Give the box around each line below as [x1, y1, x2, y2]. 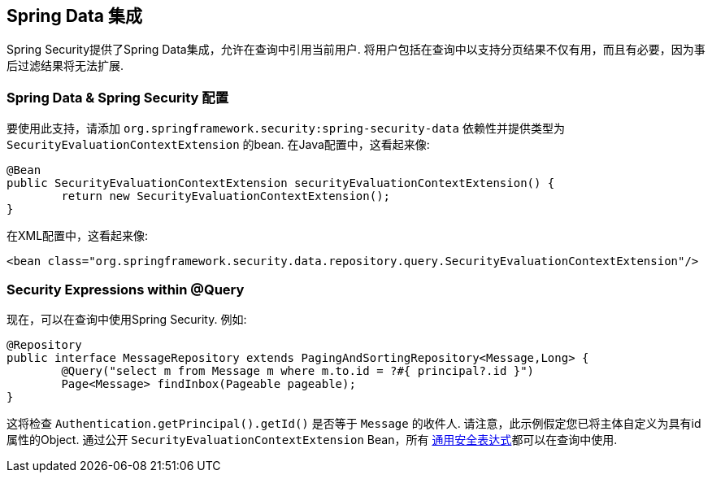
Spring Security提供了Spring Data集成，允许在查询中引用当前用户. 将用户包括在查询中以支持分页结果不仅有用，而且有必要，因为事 [7, 42, 705, 57]
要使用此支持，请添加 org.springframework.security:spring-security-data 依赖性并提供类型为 [7, 121, 565, 136]
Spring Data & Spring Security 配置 [7, 89, 229, 106]
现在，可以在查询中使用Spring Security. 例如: [7, 311, 247, 326]
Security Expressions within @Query [7, 281, 245, 298]
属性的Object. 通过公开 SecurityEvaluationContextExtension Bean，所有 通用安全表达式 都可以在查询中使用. [7, 432, 618, 446]
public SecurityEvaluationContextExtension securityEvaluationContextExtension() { [7, 176, 555, 190]
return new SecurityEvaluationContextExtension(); [61, 189, 391, 203]
